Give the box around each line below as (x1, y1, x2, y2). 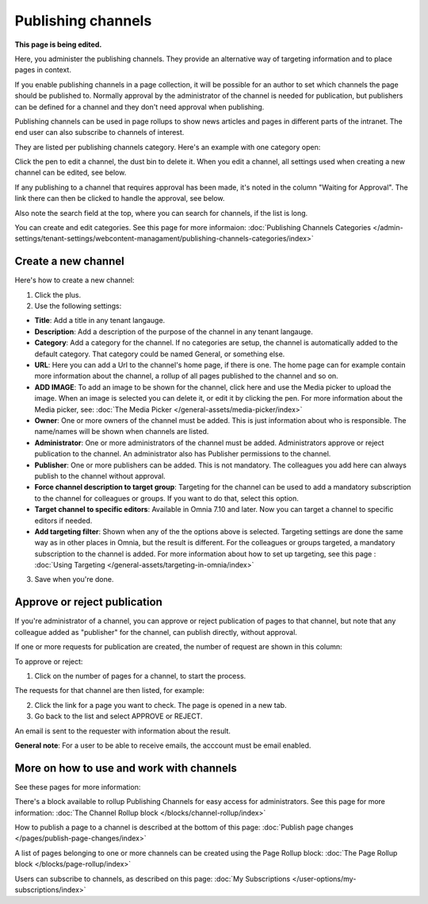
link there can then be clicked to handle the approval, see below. (14, 194, 225, 203)
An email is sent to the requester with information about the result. (14, 726, 231, 736)
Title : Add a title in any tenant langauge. (34, 316, 166, 325)
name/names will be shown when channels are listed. (34, 427, 209, 437)
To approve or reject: (14, 656, 83, 666)
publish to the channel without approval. (34, 471, 166, 480)
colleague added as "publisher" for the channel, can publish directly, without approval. (14, 627, 297, 637)
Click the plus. (34, 290, 82, 299)
